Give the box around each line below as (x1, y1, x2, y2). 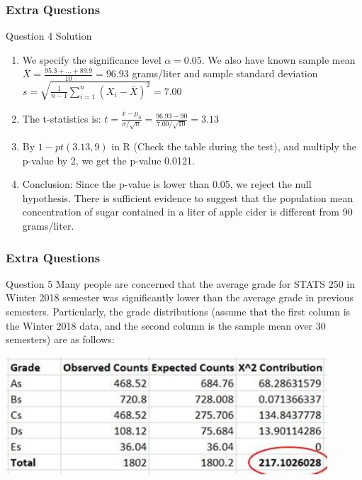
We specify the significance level (22, 52, 162, 67)
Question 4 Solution (6, 28, 92, 43)
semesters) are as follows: (6, 332, 115, 347)
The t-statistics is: (22, 111, 101, 125)
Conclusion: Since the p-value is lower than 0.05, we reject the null (22, 177, 312, 191)
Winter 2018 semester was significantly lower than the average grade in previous (6, 290, 353, 305)
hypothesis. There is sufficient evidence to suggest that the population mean (22, 190, 353, 205)
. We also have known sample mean (201, 52, 356, 67)
